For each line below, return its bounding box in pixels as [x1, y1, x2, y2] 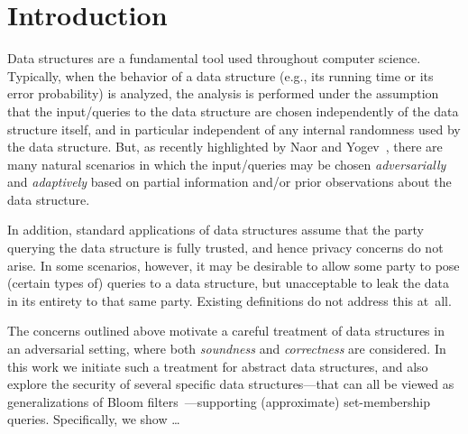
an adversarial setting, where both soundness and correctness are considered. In [7, 339, 446, 358]
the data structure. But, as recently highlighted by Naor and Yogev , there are [7, 137, 443, 156]
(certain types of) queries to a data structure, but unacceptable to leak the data [7, 273, 449, 292]
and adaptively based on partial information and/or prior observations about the [7, 172, 452, 191]
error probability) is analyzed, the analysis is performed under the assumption [7, 84, 439, 103]
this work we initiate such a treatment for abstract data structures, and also [7, 356, 428, 375]
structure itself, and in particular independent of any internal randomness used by [7, 119, 461, 138]
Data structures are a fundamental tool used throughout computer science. [7, 49, 421, 68]
